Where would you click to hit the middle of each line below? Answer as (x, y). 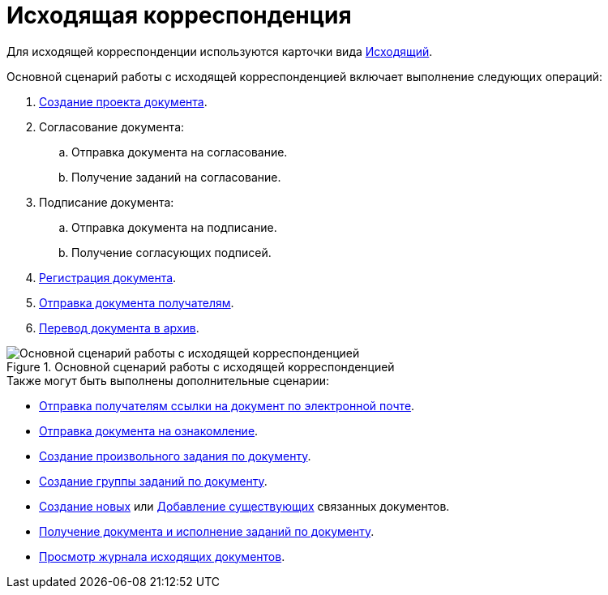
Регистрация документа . (108, 277)
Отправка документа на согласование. (180, 152)
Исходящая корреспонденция (179, 15)
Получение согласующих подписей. (171, 252)
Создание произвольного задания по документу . (175, 456)
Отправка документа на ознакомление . (149, 430)
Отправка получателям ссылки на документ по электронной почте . (227, 405)
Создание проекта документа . (123, 101)
